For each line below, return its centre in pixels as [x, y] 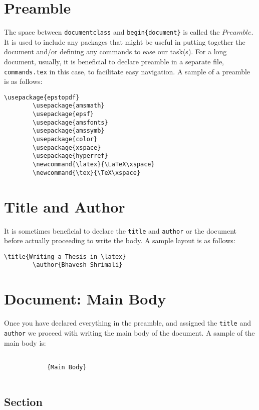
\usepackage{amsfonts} [70, 122]
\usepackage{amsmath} [69, 106]
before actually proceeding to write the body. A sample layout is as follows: [120, 240]
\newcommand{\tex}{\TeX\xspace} [87, 173]
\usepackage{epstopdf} [42, 97]
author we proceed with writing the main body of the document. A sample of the [129, 332]
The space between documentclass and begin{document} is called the [112, 32]
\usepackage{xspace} [67, 147]
